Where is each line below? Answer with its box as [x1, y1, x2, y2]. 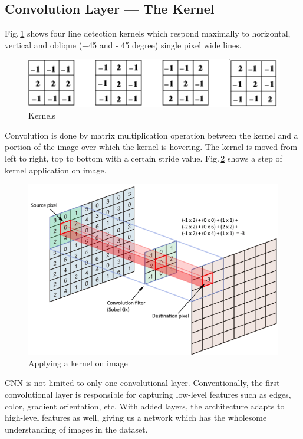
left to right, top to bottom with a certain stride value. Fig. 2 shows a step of [5, 152, 282, 165]
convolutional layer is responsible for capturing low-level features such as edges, [5, 388, 291, 400]
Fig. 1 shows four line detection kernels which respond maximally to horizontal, [5, 27, 291, 40]
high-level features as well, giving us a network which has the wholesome [5, 411, 267, 424]
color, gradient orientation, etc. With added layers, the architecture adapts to [5, 399, 285, 412]
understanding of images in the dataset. [5, 422, 148, 435]
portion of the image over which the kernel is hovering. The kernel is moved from [5, 140, 298, 153]
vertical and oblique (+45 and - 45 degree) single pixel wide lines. [5, 38, 242, 51]
